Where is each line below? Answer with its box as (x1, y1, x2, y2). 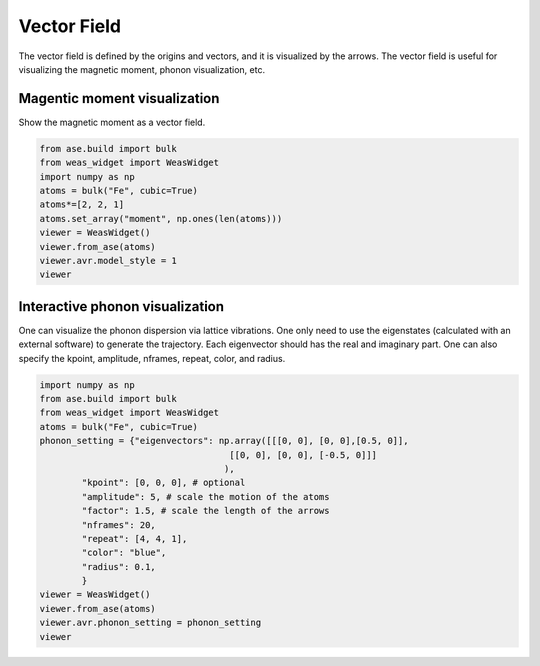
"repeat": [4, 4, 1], (81, 533, 188, 544)
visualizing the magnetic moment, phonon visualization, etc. (18, 63, 265, 75)
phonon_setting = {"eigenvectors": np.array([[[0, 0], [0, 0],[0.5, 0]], (39, 435, 409, 447)
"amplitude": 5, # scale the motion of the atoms (81, 491, 330, 502)
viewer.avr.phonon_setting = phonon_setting (39, 617, 262, 629)
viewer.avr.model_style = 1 (39, 255, 177, 266)
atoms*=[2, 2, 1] (39, 199, 125, 210)
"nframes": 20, (81, 519, 157, 530)
